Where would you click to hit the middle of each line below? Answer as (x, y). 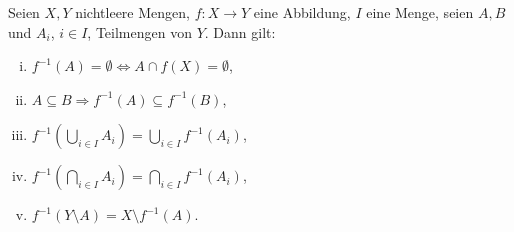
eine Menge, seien (420, 12)
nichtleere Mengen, (132, 12)
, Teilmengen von (139, 31)
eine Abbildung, (302, 12)
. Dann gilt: (240, 31)
